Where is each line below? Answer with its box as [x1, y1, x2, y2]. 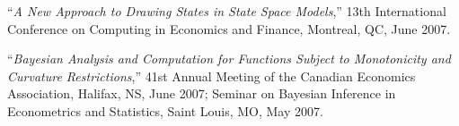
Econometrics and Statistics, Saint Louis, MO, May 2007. [7, 101, 323, 120]
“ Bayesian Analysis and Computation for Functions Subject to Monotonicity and [7, 49, 451, 68]
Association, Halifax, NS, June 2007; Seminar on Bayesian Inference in [7, 84, 396, 103]
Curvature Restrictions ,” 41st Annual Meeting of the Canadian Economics [7, 66, 416, 85]
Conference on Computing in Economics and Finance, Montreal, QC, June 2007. [7, 19, 451, 38]
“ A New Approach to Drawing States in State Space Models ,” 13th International [7, 2, 446, 20]
